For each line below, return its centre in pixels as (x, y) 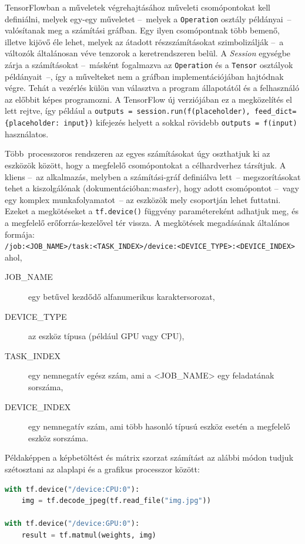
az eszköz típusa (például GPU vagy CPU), (106, 336)
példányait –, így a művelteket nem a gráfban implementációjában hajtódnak (144, 76)
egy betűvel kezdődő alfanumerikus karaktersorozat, (122, 297)
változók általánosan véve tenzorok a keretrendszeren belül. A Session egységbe (148, 53)
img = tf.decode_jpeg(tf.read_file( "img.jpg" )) (116, 501)
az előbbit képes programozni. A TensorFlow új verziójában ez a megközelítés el (148, 99)
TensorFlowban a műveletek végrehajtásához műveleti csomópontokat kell (138, 7)
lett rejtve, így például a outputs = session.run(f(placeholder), (128, 111)
